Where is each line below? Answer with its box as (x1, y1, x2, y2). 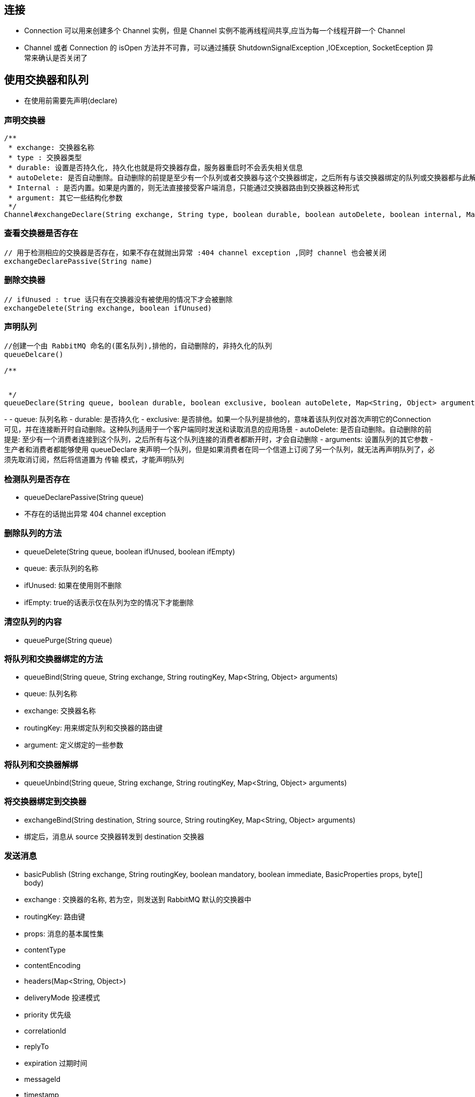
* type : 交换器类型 (8, 154, 82, 162)
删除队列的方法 (4, 528, 62, 539)
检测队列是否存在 (4, 474, 70, 484)
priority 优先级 (24, 1010, 71, 1019)
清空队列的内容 (4, 617, 62, 627)
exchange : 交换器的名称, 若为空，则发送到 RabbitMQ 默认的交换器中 (24, 895, 252, 904)
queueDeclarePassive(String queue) (24, 493, 144, 502)
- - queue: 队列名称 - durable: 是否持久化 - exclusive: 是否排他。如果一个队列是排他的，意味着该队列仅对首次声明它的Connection (4, 415, 431, 424)
